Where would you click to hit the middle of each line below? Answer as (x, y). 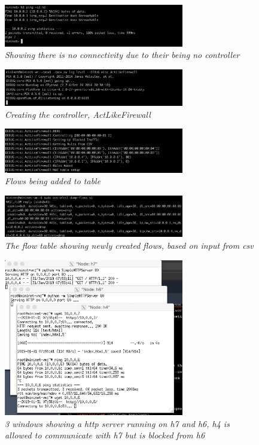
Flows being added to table (53, 181)
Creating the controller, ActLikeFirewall (78, 114)
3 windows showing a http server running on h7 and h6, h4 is (117, 423)
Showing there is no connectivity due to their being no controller (122, 55)
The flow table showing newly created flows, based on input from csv (129, 246)
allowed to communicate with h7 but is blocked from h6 (105, 435)
